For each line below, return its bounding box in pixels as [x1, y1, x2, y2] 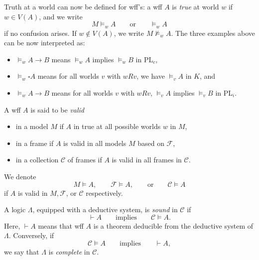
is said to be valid [30, 104, 84, 115]
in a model [15, 121, 48, 131]
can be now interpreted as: [4, 37, 85, 48]
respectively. [86, 187, 123, 198]
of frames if [67, 154, 102, 165]
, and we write [39, 11, 83, 21]
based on [137, 137, 164, 148]
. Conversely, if [8, 230, 54, 241]
